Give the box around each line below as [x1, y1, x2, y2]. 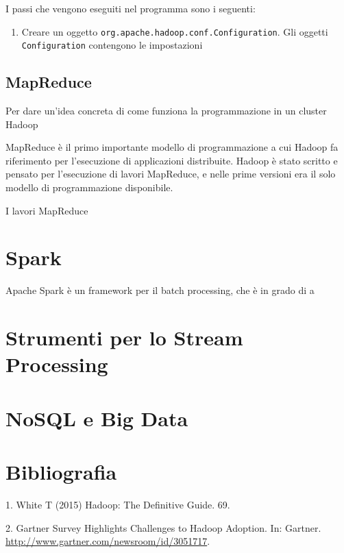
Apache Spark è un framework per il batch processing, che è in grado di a [5, 283, 315, 297]
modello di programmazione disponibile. [5, 180, 173, 195]
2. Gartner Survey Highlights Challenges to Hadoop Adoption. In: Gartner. [5, 520, 321, 534]
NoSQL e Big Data [5, 404, 188, 432]
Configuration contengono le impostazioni [21, 38, 203, 52]
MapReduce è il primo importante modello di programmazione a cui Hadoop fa [5, 140, 339, 154]
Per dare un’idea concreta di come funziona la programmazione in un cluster [5, 103, 327, 118]
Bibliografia [5, 458, 117, 486]
